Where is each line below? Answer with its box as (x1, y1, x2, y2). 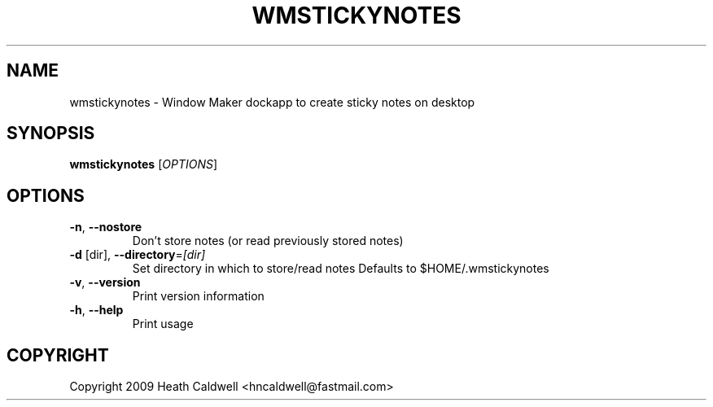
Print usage (132, 317, 194, 331)
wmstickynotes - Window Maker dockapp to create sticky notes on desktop (69, 94, 475, 109)
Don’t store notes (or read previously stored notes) (132, 234, 404, 248)
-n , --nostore (69, 220, 142, 234)
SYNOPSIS (7, 123, 95, 144)
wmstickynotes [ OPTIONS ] (69, 157, 218, 172)
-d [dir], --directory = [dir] (69, 247, 206, 262)
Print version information (132, 289, 265, 304)
